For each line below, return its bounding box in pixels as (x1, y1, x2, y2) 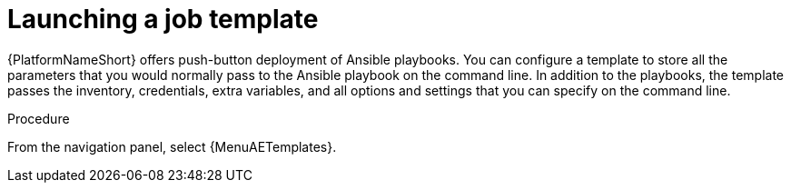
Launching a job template (7, 4, 319, 35)
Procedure (7, 110, 70, 126)
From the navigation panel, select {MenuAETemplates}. (7, 138, 337, 155)
